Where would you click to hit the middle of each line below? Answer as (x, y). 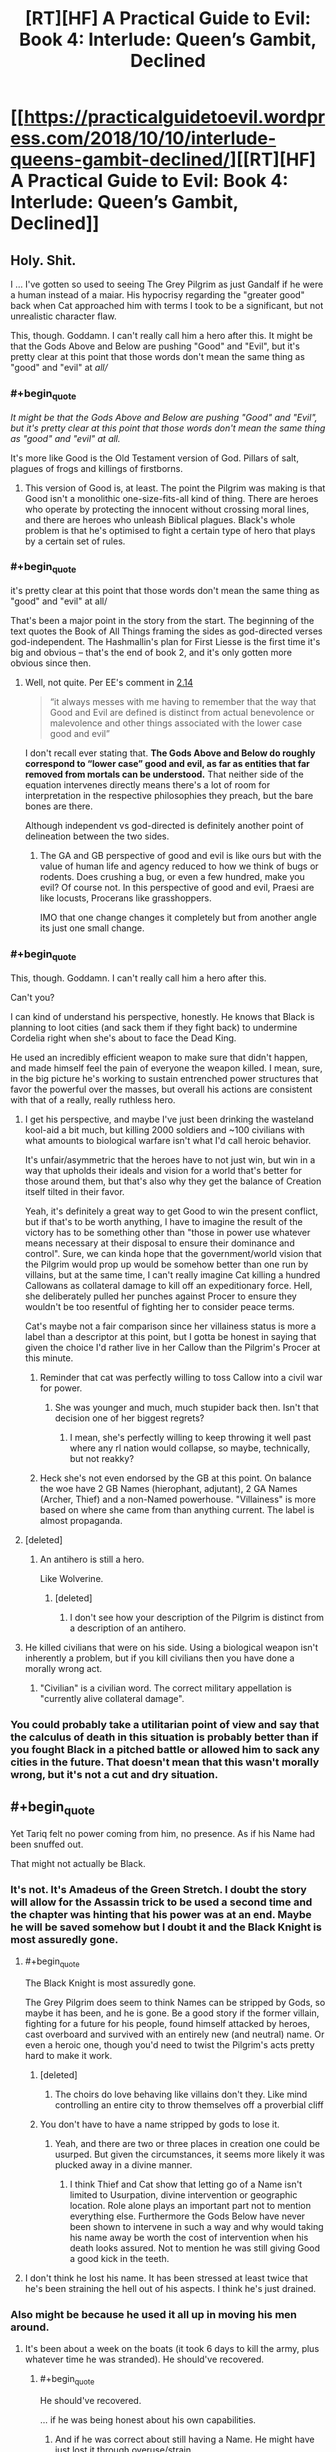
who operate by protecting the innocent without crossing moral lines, (167, 509)
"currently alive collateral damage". (112, 1698)
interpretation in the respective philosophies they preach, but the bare (169, 796)
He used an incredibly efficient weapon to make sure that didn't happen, (159, 1057)
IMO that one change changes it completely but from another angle (178, 918)
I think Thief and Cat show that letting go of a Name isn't (186, 2184)
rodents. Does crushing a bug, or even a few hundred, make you (172, 877)
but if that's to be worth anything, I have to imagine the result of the (163, 1221)
